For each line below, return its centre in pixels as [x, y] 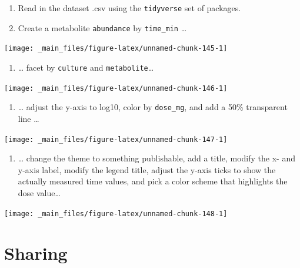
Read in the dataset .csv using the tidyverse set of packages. [129, 8]
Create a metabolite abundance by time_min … [102, 27]
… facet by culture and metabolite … [86, 67]
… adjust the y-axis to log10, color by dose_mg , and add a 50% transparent [153, 107]
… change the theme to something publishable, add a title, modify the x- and [156, 158]
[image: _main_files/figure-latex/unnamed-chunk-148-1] [116, 214]
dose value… [39, 192]
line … [29, 118]
